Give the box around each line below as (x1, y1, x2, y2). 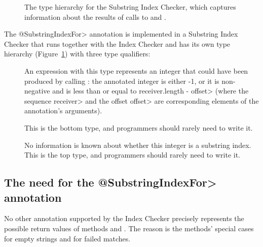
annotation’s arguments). (24, 105, 102, 116)
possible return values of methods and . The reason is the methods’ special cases (4, 223, 254, 233)
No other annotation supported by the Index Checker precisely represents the (4, 213, 244, 224)
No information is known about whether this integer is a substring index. (24, 139, 251, 150)
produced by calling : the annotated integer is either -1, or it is (24, 75, 219, 86)
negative (24, 85, 50, 96)
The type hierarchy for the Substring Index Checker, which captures (24, 2, 236, 12)
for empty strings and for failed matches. (4, 233, 131, 243)
